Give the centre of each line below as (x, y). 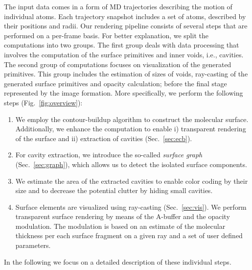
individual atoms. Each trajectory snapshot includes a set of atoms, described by (125, 16)
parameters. (33, 245)
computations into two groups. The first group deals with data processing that (122, 45)
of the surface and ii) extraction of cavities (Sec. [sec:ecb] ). (104, 138)
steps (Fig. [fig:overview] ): (43, 102)
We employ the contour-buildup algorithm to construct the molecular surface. (132, 119)
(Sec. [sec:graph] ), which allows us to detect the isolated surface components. (131, 164)
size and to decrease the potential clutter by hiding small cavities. (114, 190)
